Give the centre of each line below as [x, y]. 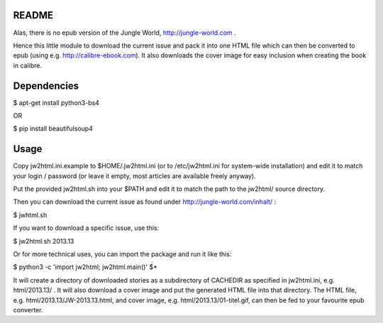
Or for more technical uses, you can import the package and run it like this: [122, 254]
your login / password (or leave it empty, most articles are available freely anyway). [135, 176]
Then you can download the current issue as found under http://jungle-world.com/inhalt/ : [145, 202]
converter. [28, 310]
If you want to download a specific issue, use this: [86, 228]
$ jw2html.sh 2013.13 [44, 241]
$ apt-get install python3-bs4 [56, 102]
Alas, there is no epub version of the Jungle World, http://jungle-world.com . [125, 33]
